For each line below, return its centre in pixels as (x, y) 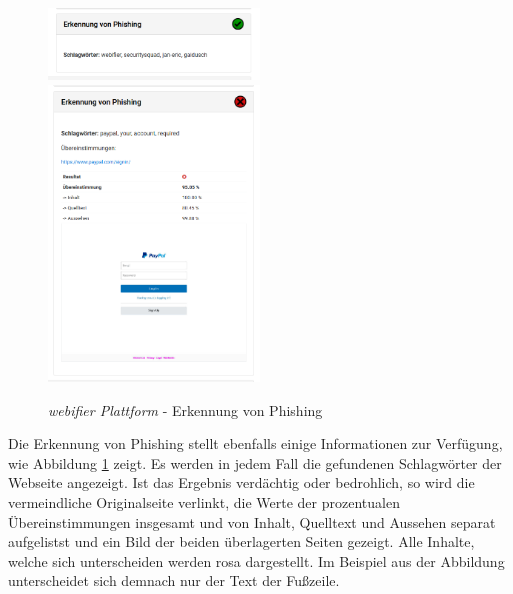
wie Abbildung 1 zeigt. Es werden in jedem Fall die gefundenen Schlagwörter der (255, 462)
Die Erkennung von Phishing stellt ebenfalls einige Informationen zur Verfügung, (255, 443)
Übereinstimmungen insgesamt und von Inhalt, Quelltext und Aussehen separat (252, 521)
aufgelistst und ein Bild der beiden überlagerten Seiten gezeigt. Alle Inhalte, (241, 541)
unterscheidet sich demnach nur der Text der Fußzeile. (174, 580)
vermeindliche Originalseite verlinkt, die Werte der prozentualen (204, 501)
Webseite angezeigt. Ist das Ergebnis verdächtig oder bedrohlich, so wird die (241, 482)
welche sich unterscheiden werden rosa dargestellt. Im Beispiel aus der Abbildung (256, 560)
